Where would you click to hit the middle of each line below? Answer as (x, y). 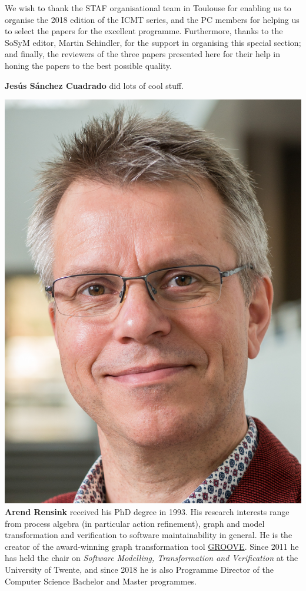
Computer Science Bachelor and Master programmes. (101, 581)
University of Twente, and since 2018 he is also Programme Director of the (139, 570)
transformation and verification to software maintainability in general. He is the (149, 535)
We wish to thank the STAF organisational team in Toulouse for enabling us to (148, 8)
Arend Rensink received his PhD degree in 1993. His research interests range (147, 512)
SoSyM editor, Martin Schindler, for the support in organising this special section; (153, 42)
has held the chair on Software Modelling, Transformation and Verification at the (152, 558)
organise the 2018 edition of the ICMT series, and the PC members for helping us (152, 19)
